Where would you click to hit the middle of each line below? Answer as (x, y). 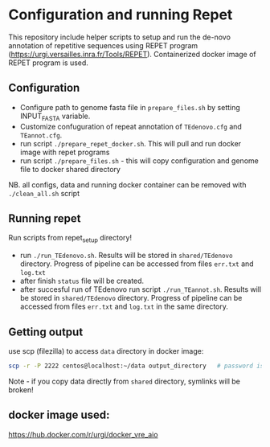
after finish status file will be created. (82, 281)
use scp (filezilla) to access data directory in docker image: (106, 351)
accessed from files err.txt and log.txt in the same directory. (124, 306)
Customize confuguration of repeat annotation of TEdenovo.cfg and (131, 126)
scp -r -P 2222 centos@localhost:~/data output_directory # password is (136, 366)
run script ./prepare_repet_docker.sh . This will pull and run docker (131, 143)
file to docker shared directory (70, 169)
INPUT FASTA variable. (55, 117)
